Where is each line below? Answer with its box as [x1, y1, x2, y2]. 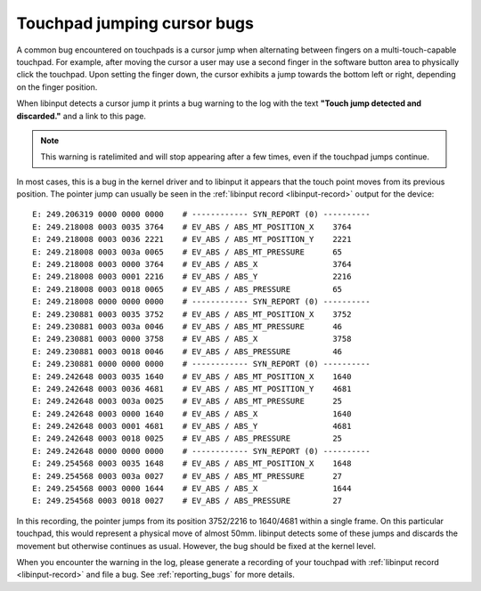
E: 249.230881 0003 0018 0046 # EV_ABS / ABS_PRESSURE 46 [32, 346, 343, 356]
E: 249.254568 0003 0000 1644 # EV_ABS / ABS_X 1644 [32, 483, 352, 494]
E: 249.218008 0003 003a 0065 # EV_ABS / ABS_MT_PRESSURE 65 [32, 247, 343, 257]
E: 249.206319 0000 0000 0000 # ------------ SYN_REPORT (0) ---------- [32, 209, 371, 220]
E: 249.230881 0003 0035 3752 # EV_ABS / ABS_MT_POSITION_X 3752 [32, 309, 352, 320]
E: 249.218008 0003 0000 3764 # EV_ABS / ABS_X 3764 [32, 259, 352, 270]
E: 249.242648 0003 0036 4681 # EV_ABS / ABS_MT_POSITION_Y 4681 [32, 384, 352, 393]
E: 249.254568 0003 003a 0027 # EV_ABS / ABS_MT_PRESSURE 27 [32, 471, 343, 481]
